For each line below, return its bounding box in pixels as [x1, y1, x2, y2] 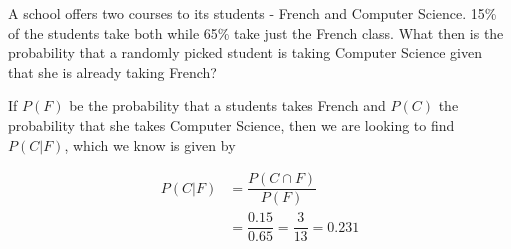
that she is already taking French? [8, 61, 217, 82]
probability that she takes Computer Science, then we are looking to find [8, 114, 455, 135]
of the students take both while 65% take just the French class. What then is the [8, 22, 504, 43]
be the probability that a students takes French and [69, 95, 386, 116]
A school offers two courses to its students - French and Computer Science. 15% [8, 3, 497, 23]
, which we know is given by [64, 134, 236, 155]
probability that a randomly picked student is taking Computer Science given [8, 42, 482, 63]
